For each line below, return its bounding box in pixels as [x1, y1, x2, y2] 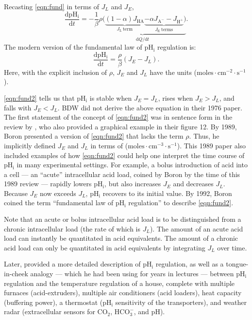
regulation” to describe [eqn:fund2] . [128, 197, 234, 208]
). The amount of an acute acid [150, 223, 243, 233]
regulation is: [157, 42, 196, 52]
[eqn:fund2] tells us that [4, 92, 75, 103]
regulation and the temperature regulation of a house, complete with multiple [4, 278, 235, 288]
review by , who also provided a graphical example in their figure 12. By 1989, [4, 121, 237, 131]
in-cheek [4, 268, 28, 279]
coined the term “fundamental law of [4, 197, 114, 208]
